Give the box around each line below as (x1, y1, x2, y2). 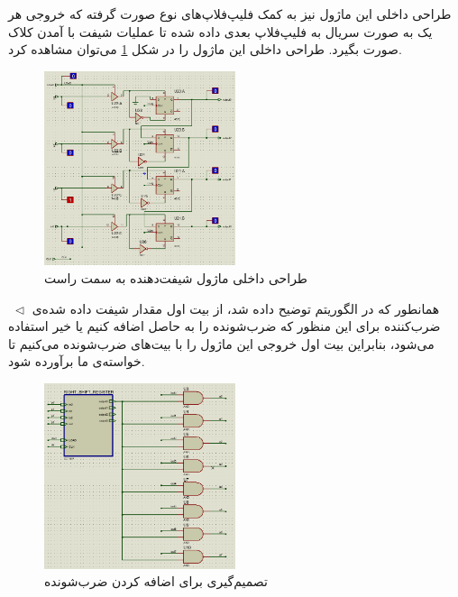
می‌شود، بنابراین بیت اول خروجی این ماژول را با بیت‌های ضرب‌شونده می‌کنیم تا (8, 334, 435, 353)
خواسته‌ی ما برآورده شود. (8, 352, 145, 371)
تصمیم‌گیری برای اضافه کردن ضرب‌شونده (44, 572, 268, 591)
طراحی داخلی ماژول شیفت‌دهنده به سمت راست (44, 268, 308, 287)
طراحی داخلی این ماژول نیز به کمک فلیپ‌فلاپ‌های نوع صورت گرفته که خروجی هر (8, 5, 452, 23)
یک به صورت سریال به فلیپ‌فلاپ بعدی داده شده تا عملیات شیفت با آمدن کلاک (8, 22, 433, 41)
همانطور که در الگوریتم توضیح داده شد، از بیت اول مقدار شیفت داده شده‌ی (32, 298, 440, 317)
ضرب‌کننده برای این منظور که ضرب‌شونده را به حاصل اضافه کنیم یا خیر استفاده (8, 317, 441, 335)
